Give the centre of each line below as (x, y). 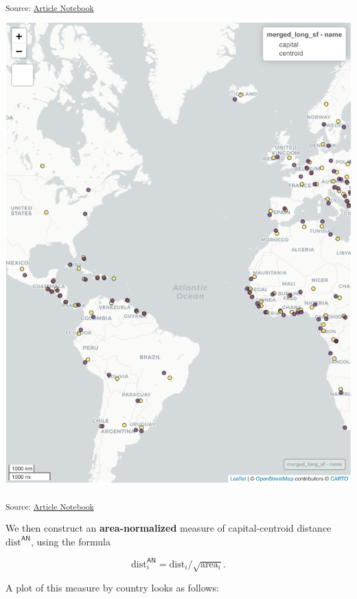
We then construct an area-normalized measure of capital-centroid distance (169, 527)
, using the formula (70, 541)
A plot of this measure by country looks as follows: (112, 588)
